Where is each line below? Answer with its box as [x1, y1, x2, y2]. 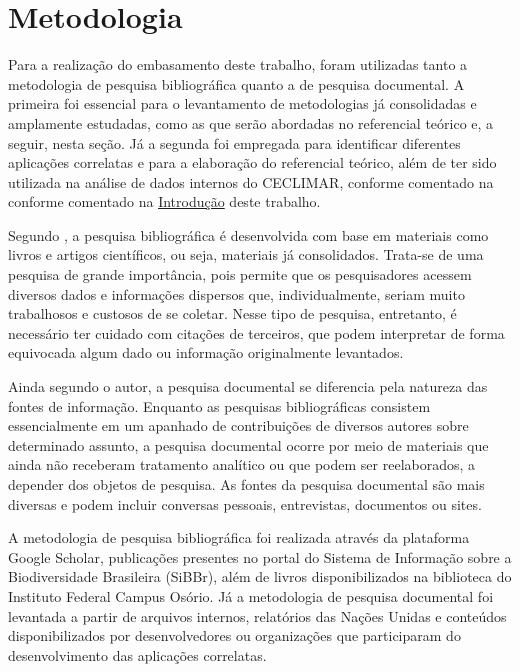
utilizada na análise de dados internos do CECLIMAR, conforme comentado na [8, 171, 494, 192]
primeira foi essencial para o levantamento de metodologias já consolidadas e [8, 93, 477, 114]
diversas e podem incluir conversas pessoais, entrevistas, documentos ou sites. [8, 493, 482, 514]
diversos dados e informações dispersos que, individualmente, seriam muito [8, 283, 465, 304]
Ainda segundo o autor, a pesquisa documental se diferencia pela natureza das [8, 376, 488, 397]
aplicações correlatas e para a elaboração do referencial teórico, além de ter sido [8, 152, 497, 173]
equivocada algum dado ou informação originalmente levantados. [8, 342, 404, 363]
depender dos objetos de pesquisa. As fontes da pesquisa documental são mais [8, 474, 485, 494]
